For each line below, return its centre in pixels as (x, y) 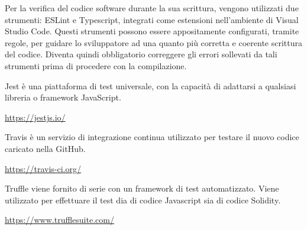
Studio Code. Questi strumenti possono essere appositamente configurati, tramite (152, 31)
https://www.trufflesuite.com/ (59, 220)
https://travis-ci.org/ (43, 168)
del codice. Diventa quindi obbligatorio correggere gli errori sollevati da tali (141, 54)
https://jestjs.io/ (35, 117)
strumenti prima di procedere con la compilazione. (96, 65)
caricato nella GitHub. (45, 148)
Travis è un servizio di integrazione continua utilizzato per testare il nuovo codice (152, 137)
